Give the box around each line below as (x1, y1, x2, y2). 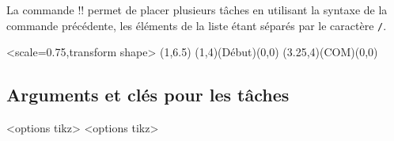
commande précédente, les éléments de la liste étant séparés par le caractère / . (6, 17, 387, 33)
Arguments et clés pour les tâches (6, 82, 290, 107)
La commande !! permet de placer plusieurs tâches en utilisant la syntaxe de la (6, 2, 388, 17)
